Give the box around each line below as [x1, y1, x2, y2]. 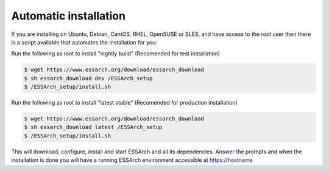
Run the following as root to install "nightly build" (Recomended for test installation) [11, 50, 221, 57]
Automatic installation [11, 9, 126, 23]
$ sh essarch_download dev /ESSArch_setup [24, 75, 153, 82]
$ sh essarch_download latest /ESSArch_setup [24, 124, 163, 131]
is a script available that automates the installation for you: [11, 38, 158, 46]
